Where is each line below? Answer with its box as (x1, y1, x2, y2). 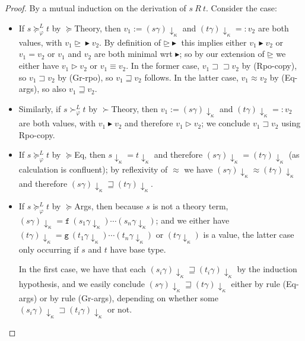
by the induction (237, 263, 297, 275)
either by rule (231, 277, 280, 289)
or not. (107, 303, 132, 315)
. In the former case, (126, 59, 200, 72)
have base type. (110, 243, 166, 255)
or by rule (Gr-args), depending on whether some (39, 291, 218, 304)
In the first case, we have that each (18, 263, 146, 275)
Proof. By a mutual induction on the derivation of (5, 2, 186, 14)
